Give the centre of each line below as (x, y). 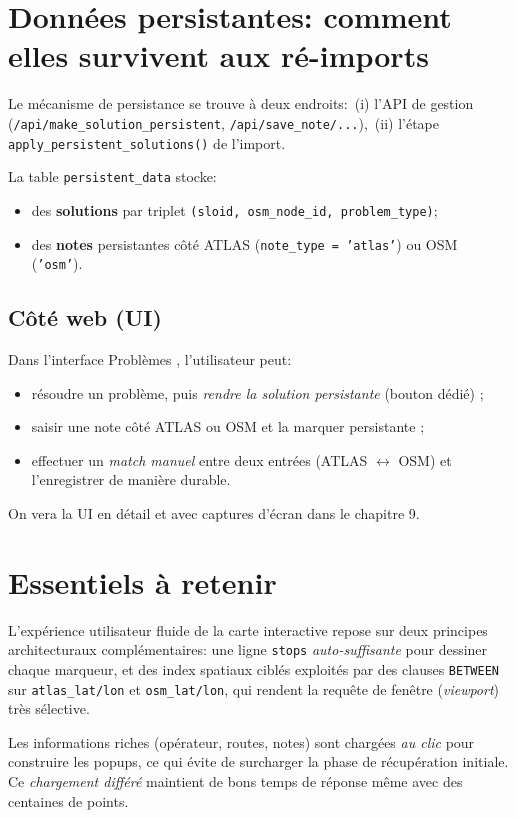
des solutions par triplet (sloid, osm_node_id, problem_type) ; (234, 209)
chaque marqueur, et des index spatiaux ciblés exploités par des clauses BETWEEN (253, 668)
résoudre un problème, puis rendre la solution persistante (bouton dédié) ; (257, 392)
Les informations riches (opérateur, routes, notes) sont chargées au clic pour (241, 741)
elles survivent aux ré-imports (218, 55)
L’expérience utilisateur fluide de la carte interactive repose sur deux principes (248, 629)
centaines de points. (68, 800)
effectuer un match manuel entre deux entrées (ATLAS (199, 459)
